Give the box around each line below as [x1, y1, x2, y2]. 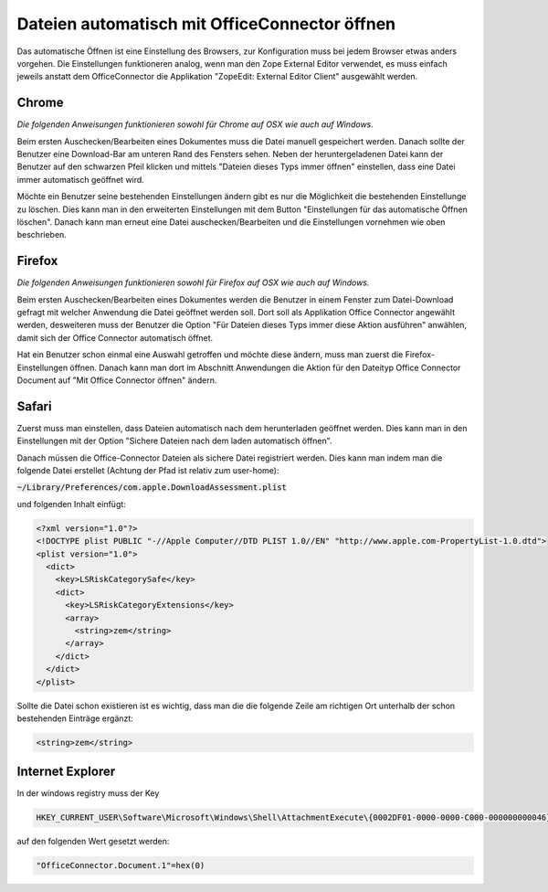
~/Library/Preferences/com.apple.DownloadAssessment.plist [16, 483, 288, 493]
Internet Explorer [16, 764, 116, 780]
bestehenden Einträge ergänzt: [16, 713, 134, 724]
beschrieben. [16, 229, 68, 240]
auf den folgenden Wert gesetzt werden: [16, 836, 170, 847]
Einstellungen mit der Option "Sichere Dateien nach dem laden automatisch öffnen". [16, 435, 332, 447]
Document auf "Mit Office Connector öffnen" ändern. [16, 375, 217, 386]
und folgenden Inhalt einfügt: [16, 498, 127, 509]
